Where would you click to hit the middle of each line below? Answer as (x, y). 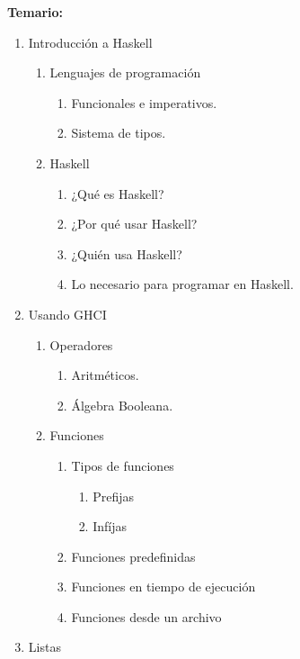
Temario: (35, 12)
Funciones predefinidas (133, 556)
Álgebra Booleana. (122, 405)
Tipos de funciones (123, 465)
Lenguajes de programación (125, 72)
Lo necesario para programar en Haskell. (182, 284)
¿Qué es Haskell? (118, 193)
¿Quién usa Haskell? (127, 253)
